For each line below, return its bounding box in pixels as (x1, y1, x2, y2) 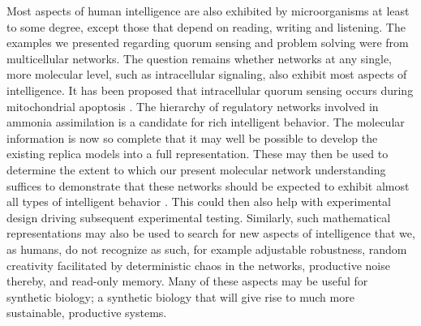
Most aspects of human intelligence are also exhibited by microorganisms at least (6, 2, 410, 19)
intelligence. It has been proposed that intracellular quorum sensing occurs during (6, 81, 414, 98)
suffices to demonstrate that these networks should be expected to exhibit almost (6, 177, 410, 194)
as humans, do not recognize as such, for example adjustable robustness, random (6, 240, 407, 257)
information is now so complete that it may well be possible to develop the (6, 129, 378, 146)
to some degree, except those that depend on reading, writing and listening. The (6, 18, 406, 35)
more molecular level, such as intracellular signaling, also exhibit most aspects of (6, 66, 407, 83)
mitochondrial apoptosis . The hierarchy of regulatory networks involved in (6, 97, 379, 114)
